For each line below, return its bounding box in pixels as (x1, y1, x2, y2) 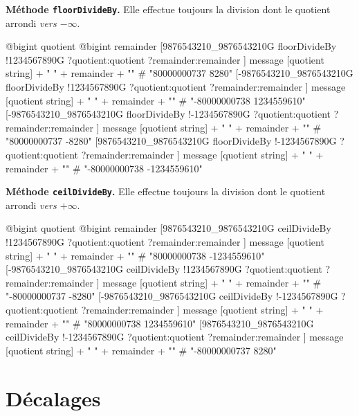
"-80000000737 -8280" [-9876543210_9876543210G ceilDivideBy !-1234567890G (6, 289, 338, 303)
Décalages (6, 383, 101, 412)
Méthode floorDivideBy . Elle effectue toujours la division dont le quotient (6, 2, 331, 16)
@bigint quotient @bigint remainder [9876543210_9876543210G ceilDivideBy (6, 221, 331, 235)
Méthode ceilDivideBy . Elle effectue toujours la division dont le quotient (6, 184, 326, 199)
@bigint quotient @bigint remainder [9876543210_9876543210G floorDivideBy (6, 39, 337, 53)
